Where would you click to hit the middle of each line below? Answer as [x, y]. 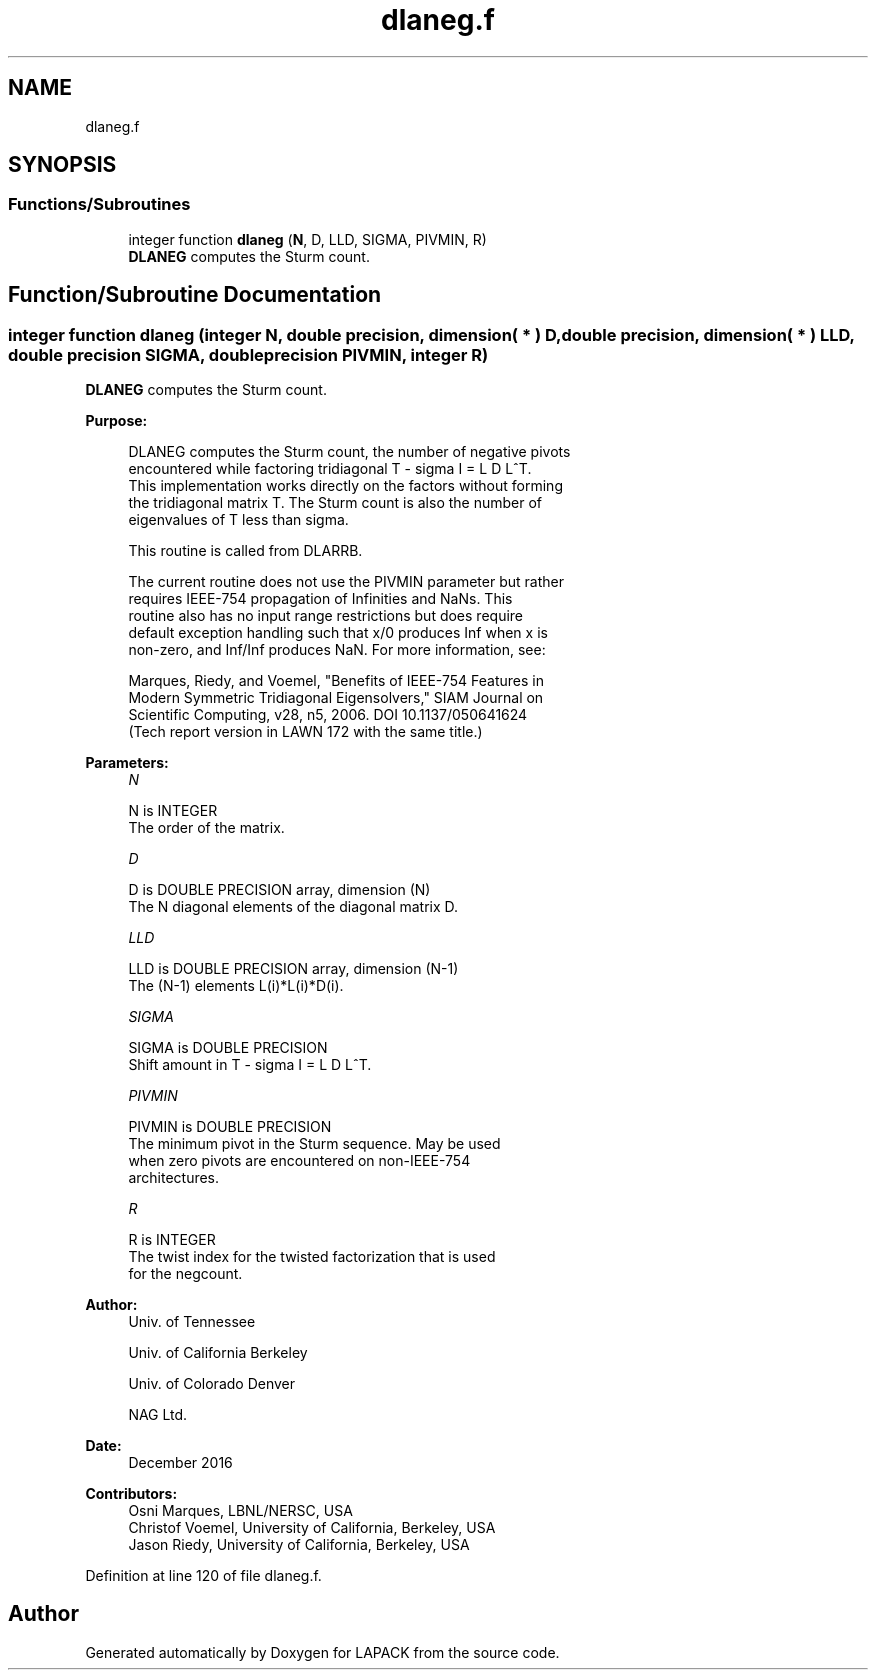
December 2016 [180, 1463]
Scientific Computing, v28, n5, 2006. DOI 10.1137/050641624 [328, 715]
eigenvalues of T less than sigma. [238, 520]
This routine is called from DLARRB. [245, 551]
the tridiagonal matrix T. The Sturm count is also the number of [335, 503]
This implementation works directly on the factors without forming [345, 486]
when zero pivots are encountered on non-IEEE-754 [299, 1161]
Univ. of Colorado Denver [212, 1384]
